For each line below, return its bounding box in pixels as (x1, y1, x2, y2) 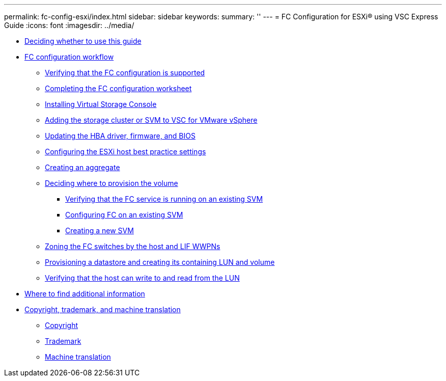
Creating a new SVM (65, 226, 134, 235)
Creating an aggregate (45, 163, 120, 172)
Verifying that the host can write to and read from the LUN (45, 274, 240, 282)
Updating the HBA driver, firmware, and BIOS (45, 131, 196, 140)
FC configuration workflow (24, 52, 114, 61)
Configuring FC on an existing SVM (65, 210, 183, 219)
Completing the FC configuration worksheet (45, 84, 192, 93)
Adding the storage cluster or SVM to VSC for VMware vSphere (45, 116, 258, 124)
